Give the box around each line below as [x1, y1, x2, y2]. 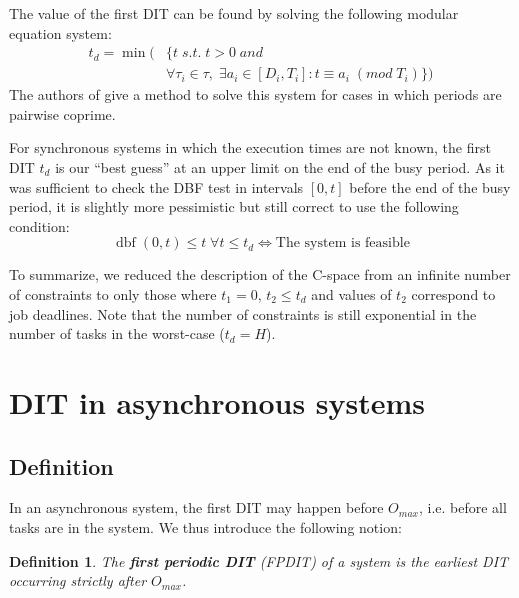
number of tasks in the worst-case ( [9, 323, 225, 344]
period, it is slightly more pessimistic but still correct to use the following [9, 196, 459, 217]
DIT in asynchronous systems [9, 381, 426, 422]
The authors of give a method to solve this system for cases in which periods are [9, 84, 502, 105]
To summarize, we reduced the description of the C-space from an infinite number [9, 264, 511, 285]
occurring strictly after [9, 570, 147, 591]
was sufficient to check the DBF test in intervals [9, 176, 304, 197]
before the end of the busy [349, 176, 511, 197]
